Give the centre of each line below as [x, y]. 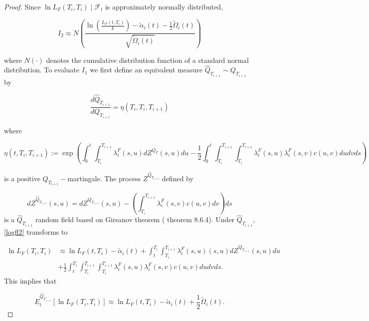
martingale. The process [104, 178]
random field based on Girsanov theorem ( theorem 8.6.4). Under [135, 219]
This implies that [30, 280]
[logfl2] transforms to [36, 231]
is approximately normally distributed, [164, 6]
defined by [178, 178]
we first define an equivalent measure [146, 70]
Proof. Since [22, 6]
